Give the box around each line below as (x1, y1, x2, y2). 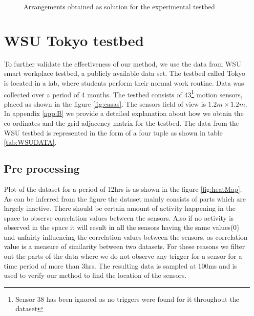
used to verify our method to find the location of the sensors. (4, 270, 187, 280)
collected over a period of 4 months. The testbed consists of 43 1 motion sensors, (4, 88, 243, 99)
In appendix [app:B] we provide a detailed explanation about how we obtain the (4, 108, 244, 118)
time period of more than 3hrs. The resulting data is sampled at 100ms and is (4, 260, 237, 271)
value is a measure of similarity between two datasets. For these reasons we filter (4, 241, 245, 251)
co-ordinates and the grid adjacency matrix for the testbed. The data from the (4, 117, 239, 128)
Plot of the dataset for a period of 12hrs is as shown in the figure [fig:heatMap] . (4, 183, 242, 194)
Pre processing (4, 161, 80, 176)
